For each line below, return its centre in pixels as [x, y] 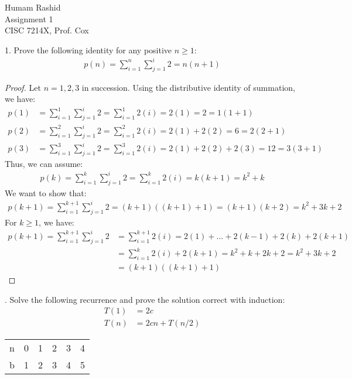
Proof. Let [23, 87]
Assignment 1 [29, 18]
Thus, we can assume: [44, 163]
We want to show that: [46, 192]
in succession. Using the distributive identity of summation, [188, 87]
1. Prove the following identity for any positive [88, 49]
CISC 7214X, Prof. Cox [47, 30]
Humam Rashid [33, 7]
